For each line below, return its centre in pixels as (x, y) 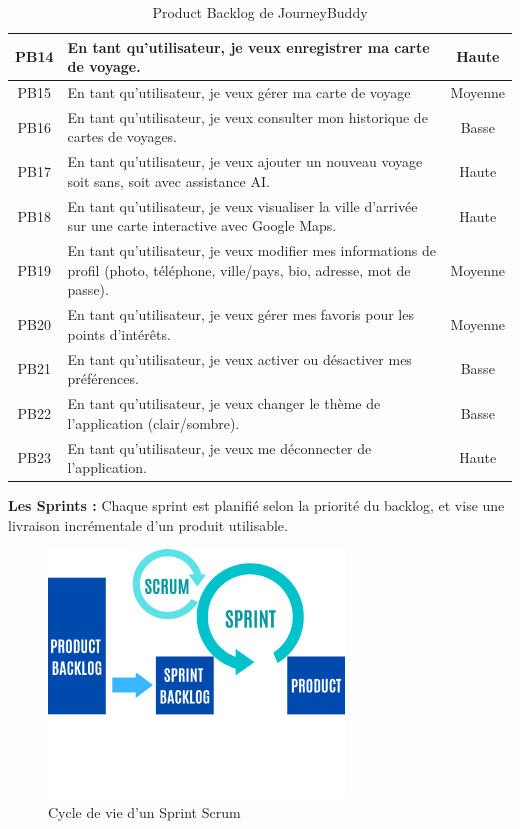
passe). (88, 289)
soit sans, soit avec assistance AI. (168, 180)
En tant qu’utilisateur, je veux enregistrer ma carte (248, 46)
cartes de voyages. (122, 136)
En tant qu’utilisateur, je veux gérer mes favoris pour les (240, 314)
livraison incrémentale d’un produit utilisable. (148, 524)
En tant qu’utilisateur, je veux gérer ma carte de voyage (239, 92)
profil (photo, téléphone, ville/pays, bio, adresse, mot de (239, 269)
